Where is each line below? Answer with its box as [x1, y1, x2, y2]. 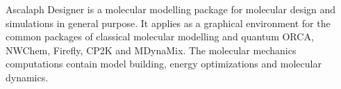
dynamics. [6, 70, 49, 84]
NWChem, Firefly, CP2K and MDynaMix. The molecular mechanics [6, 42, 297, 57]
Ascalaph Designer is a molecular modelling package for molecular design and [6, 2, 336, 16]
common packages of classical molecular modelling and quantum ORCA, [6, 29, 314, 44]
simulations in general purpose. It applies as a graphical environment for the [6, 15, 331, 30]
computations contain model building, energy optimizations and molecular [6, 56, 322, 71]
